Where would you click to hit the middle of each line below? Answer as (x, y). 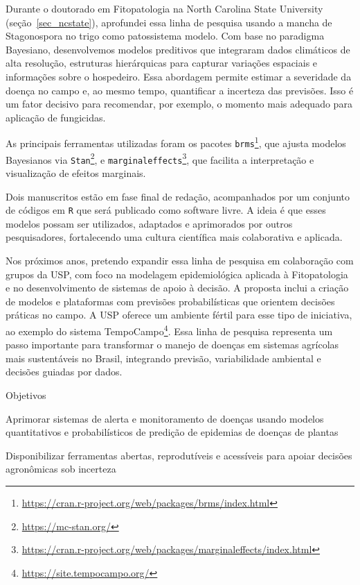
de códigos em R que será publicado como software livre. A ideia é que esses (166, 210)
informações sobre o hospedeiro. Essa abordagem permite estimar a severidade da (179, 76)
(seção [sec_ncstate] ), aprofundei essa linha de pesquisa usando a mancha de (169, 22)
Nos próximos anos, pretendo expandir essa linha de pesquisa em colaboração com (180, 260)
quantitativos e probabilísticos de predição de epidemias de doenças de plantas (172, 432)
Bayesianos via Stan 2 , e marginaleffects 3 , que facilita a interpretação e (160, 158)
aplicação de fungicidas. (56, 117)
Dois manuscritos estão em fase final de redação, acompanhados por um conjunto (178, 196)
